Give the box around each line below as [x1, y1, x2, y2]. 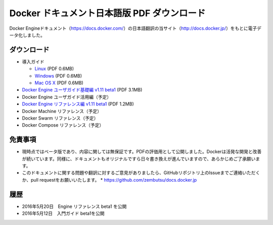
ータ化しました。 [9, 32, 45, 38]
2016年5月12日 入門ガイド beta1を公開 [22, 210, 105, 216]
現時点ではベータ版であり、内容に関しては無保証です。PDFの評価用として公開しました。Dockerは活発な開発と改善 [22, 149, 262, 155]
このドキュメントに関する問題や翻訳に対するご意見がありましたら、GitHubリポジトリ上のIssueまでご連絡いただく [22, 170, 260, 176]
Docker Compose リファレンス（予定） [22, 122, 104, 128]
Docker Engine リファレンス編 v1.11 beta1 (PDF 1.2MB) [22, 101, 134, 107]
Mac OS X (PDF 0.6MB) [34, 80, 83, 86]
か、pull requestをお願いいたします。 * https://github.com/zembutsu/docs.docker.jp [22, 177, 197, 183]
